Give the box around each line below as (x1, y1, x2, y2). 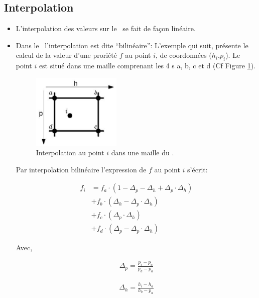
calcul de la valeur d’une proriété (16, 50, 117, 60)
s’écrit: (187, 164, 208, 174)
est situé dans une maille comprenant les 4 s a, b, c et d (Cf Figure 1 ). (39, 60, 255, 71)
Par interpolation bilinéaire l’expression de (16, 164, 147, 174)
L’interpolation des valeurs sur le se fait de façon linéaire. (16, 23, 196, 34)
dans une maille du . (111, 147, 174, 158)
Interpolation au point (36, 147, 104, 158)
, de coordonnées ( (156, 50, 212, 60)
